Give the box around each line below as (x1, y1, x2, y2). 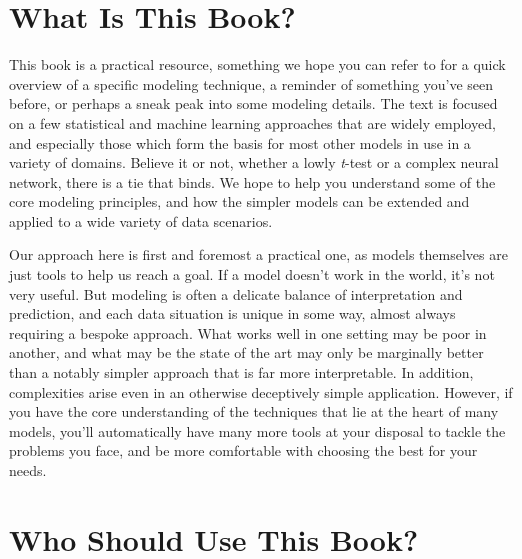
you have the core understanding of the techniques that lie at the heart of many (9, 401, 499, 422)
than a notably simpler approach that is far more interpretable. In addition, (9, 362, 474, 383)
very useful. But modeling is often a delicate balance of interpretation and (9, 283, 463, 304)
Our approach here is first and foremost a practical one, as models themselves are (9, 244, 508, 265)
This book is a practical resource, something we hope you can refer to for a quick (9, 54, 506, 75)
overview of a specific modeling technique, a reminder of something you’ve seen (9, 73, 494, 94)
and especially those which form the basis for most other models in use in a (9, 132, 471, 153)
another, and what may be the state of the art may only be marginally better (9, 342, 484, 363)
